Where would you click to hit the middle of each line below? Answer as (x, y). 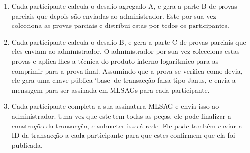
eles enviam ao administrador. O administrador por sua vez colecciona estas (125, 51)
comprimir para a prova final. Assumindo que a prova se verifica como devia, (127, 70)
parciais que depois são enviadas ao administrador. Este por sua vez (114, 15)
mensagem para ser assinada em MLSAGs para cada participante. (111, 89)
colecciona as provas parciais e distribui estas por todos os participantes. (120, 25)
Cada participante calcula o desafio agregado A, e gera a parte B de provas (124, 6)
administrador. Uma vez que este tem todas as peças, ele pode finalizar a (121, 115)
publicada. (27, 144)
